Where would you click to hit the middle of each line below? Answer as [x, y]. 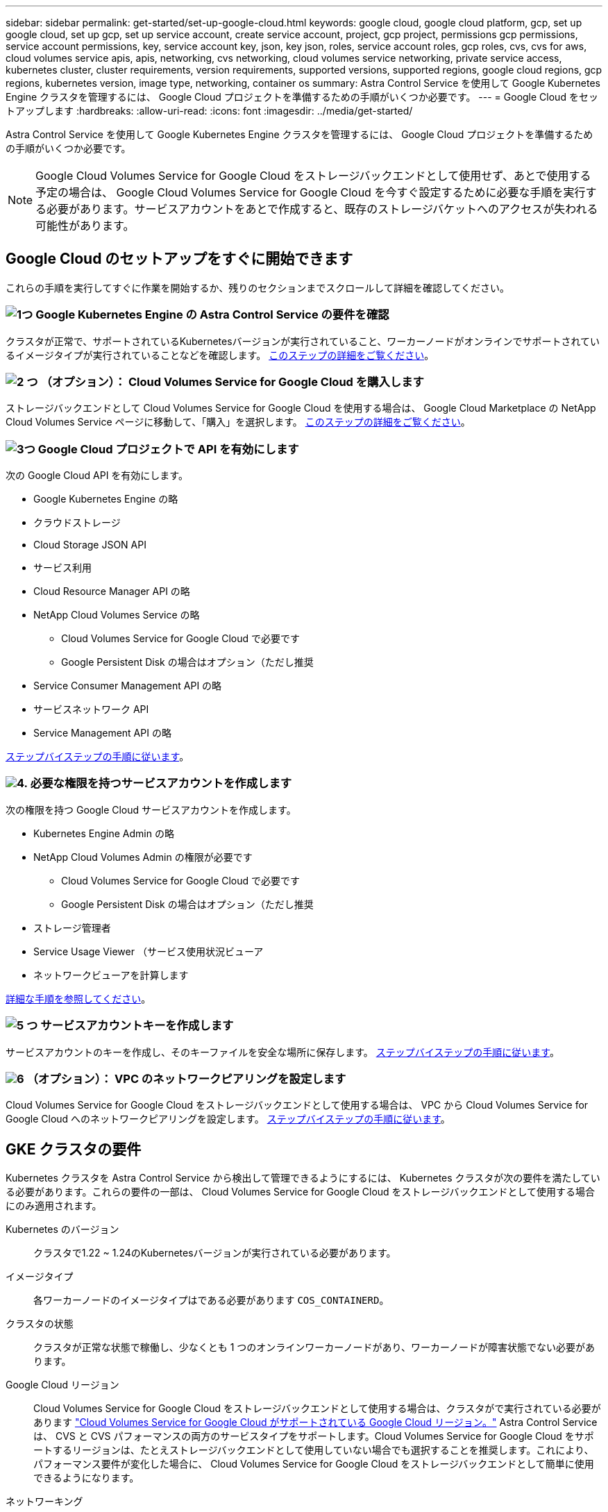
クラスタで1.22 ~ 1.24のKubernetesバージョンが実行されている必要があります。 [215, 1253]
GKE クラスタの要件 [74, 1149]
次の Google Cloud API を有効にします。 [97, 476]
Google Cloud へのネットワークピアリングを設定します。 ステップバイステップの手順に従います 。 [228, 1119]
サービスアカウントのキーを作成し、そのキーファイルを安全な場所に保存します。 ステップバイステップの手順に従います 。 [282, 1052]
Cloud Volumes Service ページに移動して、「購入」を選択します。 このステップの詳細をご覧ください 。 [238, 422]
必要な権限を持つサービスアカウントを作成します [161, 783]
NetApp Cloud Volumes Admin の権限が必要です [143, 857]
